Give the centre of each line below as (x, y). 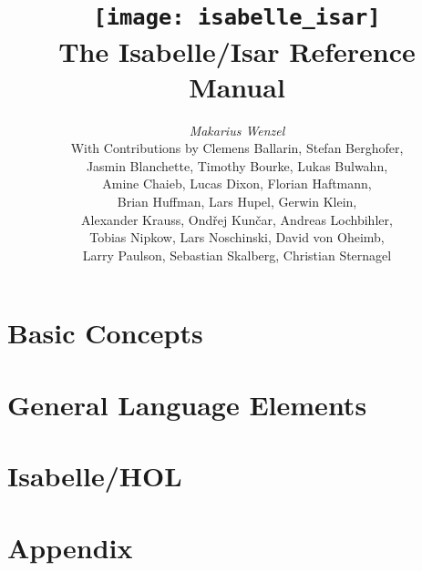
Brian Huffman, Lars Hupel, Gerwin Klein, (237, 201)
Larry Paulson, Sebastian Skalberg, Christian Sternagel (237, 255)
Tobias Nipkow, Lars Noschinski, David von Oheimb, (237, 237)
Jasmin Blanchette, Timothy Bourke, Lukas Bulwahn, (237, 165)
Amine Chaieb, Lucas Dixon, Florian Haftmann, (237, 184)
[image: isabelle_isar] (237, 18)
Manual (237, 86)
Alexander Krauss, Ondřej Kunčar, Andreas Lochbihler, (237, 219)
